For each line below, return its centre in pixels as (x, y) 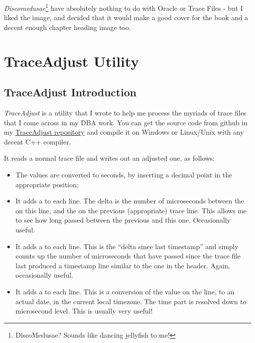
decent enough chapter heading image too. (67, 27)
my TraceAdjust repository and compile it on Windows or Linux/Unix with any (124, 132)
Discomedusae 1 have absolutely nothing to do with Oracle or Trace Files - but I (124, 7)
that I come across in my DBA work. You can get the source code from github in (126, 122)
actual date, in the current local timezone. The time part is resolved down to (131, 301)
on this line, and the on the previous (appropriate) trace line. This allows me (131, 210)
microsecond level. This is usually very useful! (84, 311)
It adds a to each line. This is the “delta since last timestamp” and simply (127, 246)
